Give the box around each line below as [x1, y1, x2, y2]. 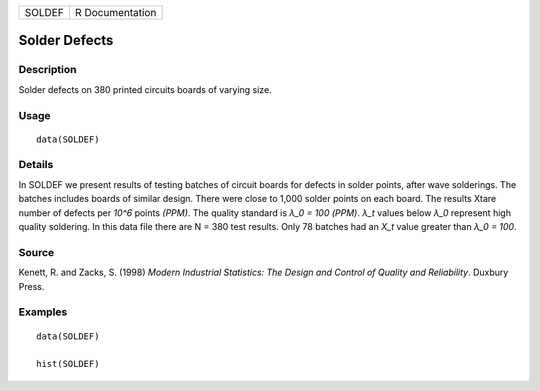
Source [18, 245, 55, 259]
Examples [18, 305, 68, 319]
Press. [18, 280, 45, 292]
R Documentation [75, 6, 157, 19]
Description [18, 63, 77, 77]
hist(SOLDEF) [36, 358, 100, 370]
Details [18, 158, 54, 172]
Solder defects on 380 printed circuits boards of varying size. [18, 83, 272, 95]
